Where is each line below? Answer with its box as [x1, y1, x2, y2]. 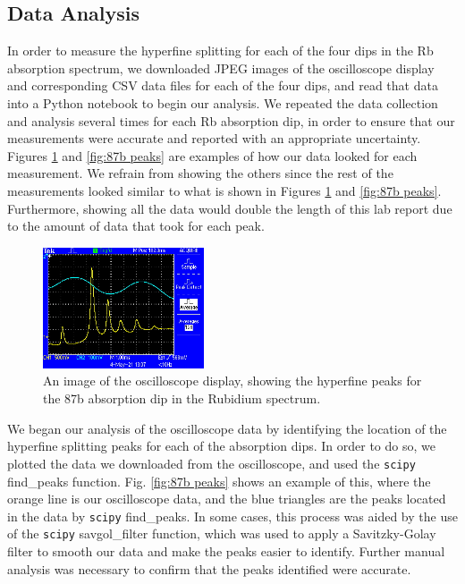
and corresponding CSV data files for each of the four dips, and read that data [7, 76, 438, 95]
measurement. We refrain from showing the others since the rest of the [7, 164, 393, 182]
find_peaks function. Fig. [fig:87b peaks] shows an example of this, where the [7, 471, 431, 490]
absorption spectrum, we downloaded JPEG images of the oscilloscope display [7, 58, 435, 77]
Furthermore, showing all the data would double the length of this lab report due [7, 199, 452, 217]
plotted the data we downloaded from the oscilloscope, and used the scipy [7, 453, 416, 472]
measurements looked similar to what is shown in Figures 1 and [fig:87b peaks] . [7, 181, 442, 199]
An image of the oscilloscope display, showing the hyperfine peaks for [43, 371, 422, 390]
